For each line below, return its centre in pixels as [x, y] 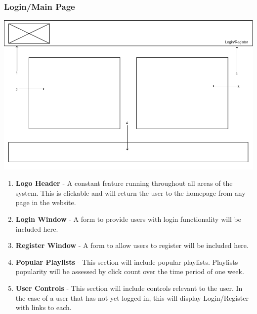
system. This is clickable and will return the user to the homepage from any [130, 192]
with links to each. [43, 307]
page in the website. [46, 202]
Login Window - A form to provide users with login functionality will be [128, 219]
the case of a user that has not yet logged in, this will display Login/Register [132, 297]
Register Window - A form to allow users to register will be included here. [132, 245]
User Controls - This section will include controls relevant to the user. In [129, 288]
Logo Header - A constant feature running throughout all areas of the [124, 183]
